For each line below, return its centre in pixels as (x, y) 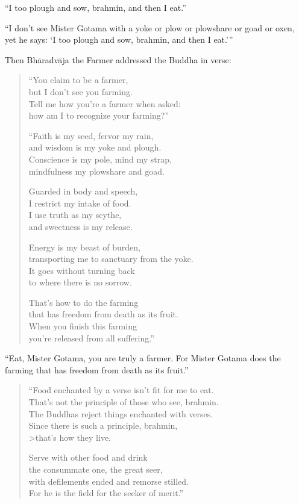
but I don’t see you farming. (80, 91)
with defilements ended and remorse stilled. (109, 481)
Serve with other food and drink (88, 457)
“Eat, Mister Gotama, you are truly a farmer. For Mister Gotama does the (143, 358)
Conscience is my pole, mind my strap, (100, 159)
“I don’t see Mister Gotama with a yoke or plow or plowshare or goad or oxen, (150, 27)
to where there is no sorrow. (80, 282)
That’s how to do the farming (83, 302)
